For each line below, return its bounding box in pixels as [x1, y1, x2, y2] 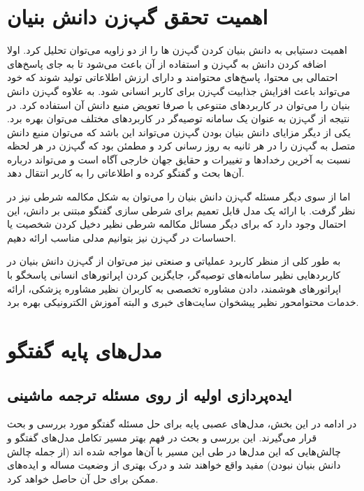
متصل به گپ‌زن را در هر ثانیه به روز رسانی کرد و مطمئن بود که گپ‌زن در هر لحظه [7, 138, 356, 153]
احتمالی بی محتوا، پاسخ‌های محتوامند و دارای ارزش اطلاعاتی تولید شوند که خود [7, 70, 338, 85]
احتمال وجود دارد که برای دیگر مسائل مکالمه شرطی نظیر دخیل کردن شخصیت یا [7, 217, 347, 231]
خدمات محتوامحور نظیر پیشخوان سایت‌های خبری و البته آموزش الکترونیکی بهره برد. [7, 295, 359, 309]
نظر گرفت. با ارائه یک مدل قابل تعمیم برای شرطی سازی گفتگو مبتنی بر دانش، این [7, 203, 356, 217]
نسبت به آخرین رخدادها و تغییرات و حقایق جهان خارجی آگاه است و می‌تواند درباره [7, 152, 351, 166]
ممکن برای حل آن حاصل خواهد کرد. [7, 471, 159, 485]
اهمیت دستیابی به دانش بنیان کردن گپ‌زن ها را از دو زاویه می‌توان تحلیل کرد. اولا [7, 43, 347, 57]
